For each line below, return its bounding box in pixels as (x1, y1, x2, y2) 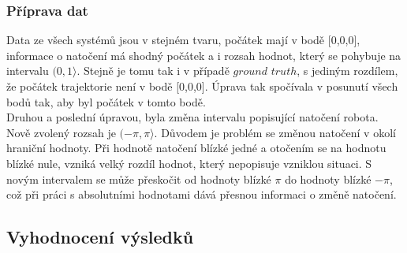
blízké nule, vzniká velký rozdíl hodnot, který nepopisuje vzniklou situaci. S (6, 154, 372, 171)
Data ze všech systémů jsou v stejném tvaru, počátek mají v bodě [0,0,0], (6, 32, 360, 48)
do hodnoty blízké (285, 170, 372, 187)
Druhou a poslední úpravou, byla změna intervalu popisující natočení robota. (6, 109, 379, 125)
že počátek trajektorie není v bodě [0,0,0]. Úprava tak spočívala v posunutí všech (6, 78, 398, 94)
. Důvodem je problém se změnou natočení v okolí (154, 124, 396, 140)
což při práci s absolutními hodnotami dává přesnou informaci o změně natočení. (6, 186, 397, 203)
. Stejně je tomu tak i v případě (77, 62, 230, 79)
